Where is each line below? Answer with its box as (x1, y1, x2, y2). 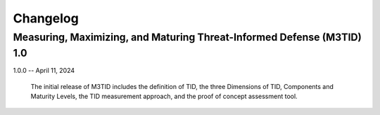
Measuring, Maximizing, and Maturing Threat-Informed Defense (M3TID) (13, 31, 362, 43)
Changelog (13, 11, 79, 26)
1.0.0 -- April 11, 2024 (13, 67, 75, 75)
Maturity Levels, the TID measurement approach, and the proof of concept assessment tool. (30, 92, 298, 101)
